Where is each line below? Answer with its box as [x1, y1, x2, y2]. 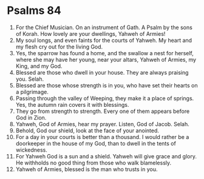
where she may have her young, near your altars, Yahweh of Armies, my [15, 56, 197, 63]
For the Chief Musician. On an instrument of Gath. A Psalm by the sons [15, 24, 193, 31]
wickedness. [15, 146, 47, 154]
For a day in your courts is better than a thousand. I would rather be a [15, 133, 189, 140]
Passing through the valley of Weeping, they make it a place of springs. [15, 95, 194, 102]
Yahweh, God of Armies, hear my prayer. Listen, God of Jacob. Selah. [15, 120, 190, 127]
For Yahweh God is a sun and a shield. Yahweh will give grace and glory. [15, 152, 197, 160]
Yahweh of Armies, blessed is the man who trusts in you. [15, 165, 158, 173]
